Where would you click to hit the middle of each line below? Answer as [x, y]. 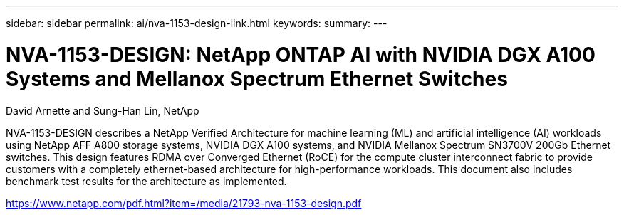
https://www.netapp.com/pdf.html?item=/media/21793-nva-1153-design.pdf [184, 203]
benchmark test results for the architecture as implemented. [146, 181]
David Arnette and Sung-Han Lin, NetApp [103, 110]
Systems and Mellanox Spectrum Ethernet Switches [257, 79]
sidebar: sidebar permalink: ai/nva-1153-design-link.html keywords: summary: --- [197, 23]
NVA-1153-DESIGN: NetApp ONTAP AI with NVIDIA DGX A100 [301, 54]
